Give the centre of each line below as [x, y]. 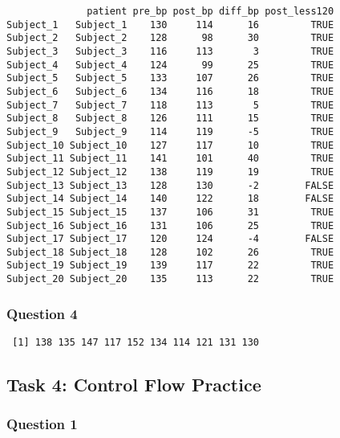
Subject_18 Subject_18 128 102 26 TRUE [170, 252]
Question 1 [42, 424]
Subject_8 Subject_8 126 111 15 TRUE [170, 119]
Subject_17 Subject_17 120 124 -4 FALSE [170, 239]
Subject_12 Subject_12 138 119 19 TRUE [170, 172]
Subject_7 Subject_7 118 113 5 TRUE [170, 105]
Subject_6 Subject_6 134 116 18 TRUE [170, 91]
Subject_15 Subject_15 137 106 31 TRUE [170, 212]
